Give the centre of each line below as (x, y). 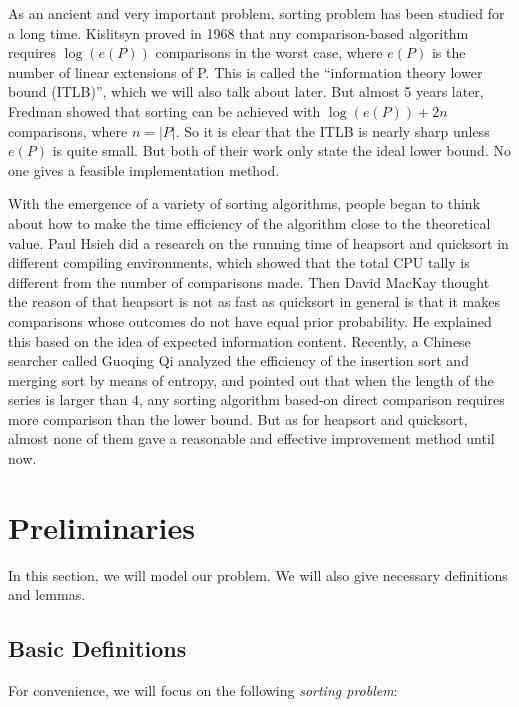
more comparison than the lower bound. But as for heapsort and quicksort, (238, 418)
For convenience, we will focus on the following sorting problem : (203, 690)
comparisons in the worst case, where (269, 52)
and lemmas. (47, 594)
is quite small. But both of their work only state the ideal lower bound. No (281, 150)
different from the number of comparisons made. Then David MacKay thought (249, 281)
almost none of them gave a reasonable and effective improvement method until (251, 438)
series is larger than (68, 399)
